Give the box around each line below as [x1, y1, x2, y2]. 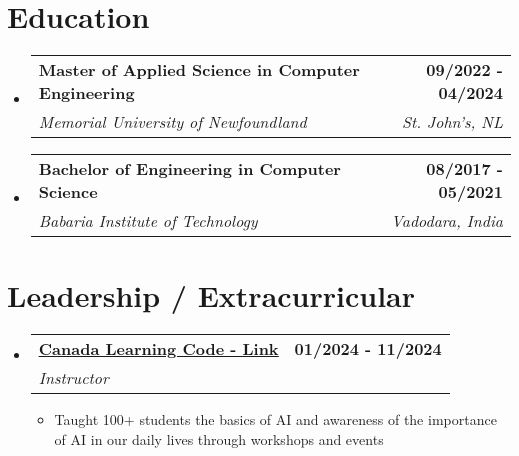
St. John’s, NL [401, 110, 503, 134]
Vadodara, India [391, 209, 503, 233]
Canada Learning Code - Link [38, 337, 279, 361]
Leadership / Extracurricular [7, 275, 416, 316]
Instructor [38, 366, 109, 390]
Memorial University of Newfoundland [38, 110, 307, 134]
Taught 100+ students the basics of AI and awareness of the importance [54, 409, 497, 430]
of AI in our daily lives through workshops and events [54, 428, 384, 449]
